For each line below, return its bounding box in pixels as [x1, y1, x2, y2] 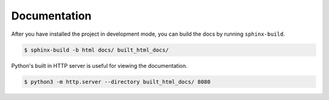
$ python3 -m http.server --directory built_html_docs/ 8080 [24, 78, 211, 85]
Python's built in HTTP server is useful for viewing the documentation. [11, 62, 188, 69]
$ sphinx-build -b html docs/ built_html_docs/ [24, 46, 169, 53]
